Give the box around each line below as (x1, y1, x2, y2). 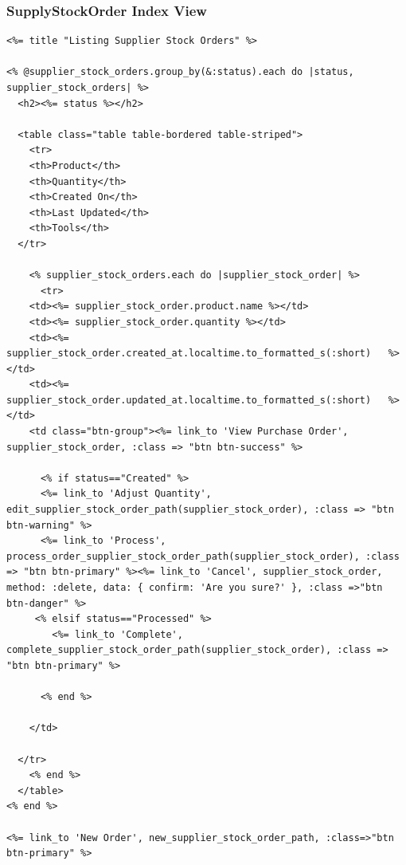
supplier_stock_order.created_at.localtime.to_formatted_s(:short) (6, 348, 372, 360)
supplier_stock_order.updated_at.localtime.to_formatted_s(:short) (6, 394, 372, 406)
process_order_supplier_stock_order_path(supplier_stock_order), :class (6, 550, 400, 562)
